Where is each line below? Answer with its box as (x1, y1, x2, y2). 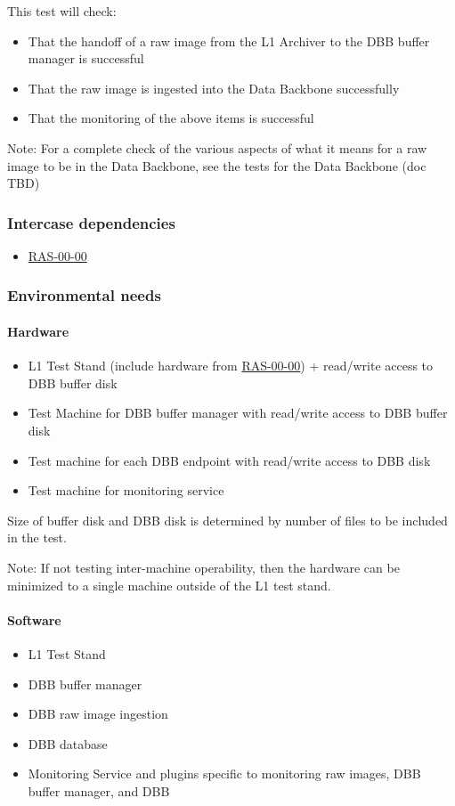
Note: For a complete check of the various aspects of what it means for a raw (7, 138, 427, 157)
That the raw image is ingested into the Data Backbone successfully (28, 78, 400, 97)
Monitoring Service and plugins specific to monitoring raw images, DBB (28, 764, 421, 783)
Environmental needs (7, 284, 161, 306)
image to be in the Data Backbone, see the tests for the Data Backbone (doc (7, 156, 427, 175)
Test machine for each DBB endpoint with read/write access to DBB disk (28, 451, 431, 469)
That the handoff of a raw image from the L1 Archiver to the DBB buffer (28, 31, 430, 50)
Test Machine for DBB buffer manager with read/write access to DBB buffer (28, 403, 448, 422)
